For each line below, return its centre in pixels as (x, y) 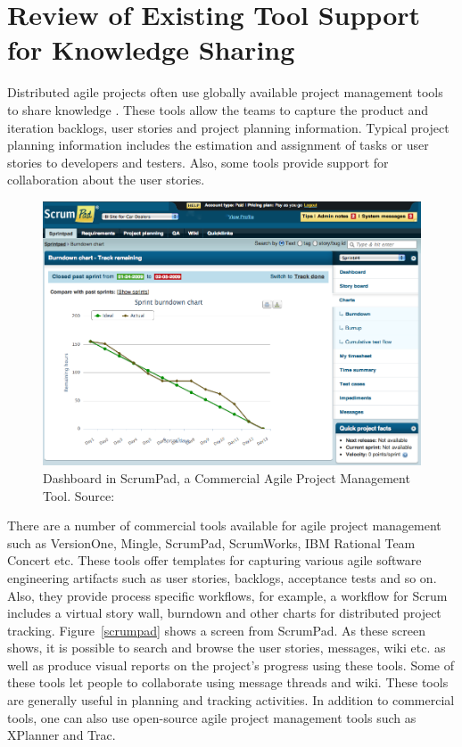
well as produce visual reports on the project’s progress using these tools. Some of (231, 665)
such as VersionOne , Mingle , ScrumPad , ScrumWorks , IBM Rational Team (211, 542)
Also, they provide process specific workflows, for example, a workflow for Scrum (227, 595)
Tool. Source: (79, 495)
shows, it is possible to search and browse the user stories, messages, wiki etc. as (227, 648)
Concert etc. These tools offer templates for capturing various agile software (214, 560)
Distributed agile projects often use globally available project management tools (225, 92)
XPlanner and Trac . (62, 735)
